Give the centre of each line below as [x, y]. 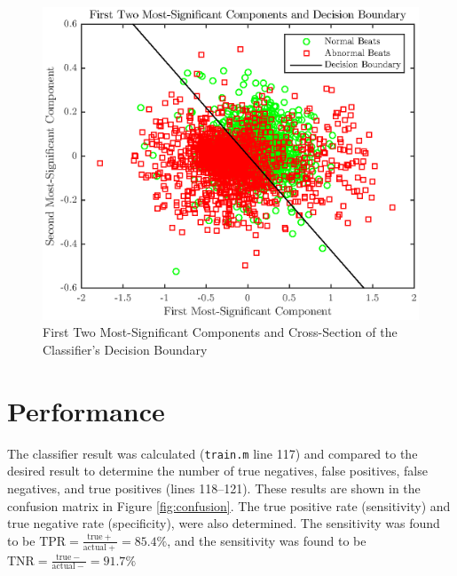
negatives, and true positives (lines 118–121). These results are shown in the [214, 488]
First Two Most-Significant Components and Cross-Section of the [220, 332]
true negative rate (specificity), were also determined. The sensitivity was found [224, 523]
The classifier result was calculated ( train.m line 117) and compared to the [213, 453]
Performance [86, 410]
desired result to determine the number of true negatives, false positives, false [217, 471]
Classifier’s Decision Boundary [125, 349]
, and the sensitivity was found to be [267, 540]
